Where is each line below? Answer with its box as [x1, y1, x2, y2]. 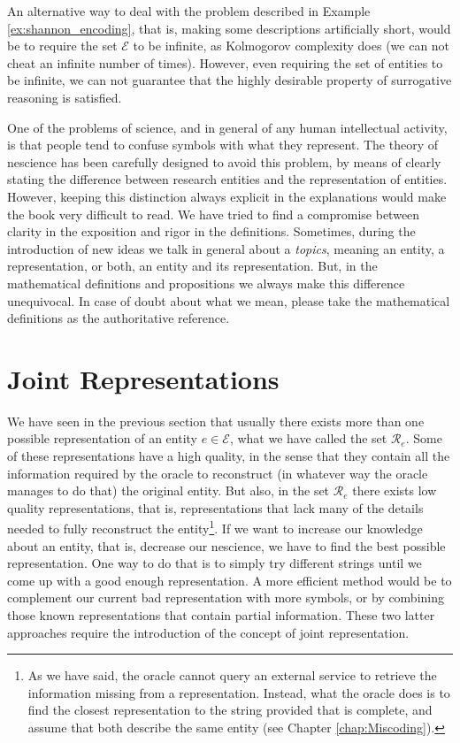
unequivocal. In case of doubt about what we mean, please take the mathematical [7, 291, 450, 310]
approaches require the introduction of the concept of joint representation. [7, 623, 410, 641]
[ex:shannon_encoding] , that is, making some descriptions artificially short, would [7, 19, 451, 37]
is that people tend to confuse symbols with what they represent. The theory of [7, 135, 438, 154]
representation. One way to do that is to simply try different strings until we [7, 554, 422, 572]
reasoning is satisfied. [7, 88, 122, 106]
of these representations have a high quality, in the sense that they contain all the [7, 447, 450, 464]
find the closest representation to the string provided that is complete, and [27, 701, 433, 719]
